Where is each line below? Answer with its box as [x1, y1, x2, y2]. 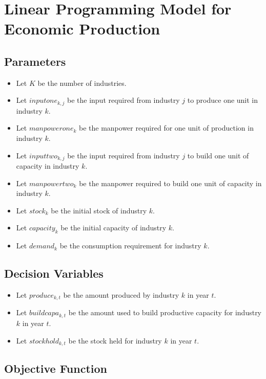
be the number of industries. [37, 77, 127, 88]
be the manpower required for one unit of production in [79, 122, 254, 133]
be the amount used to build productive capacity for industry [68, 307, 262, 318]
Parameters [4, 53, 66, 69]
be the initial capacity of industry [60, 222, 167, 233]
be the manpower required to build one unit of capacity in [79, 177, 262, 188]
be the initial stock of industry [51, 205, 147, 215]
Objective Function [4, 360, 108, 376]
